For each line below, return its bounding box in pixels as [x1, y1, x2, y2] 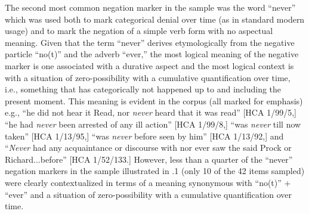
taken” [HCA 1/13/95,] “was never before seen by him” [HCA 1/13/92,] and [5, 129, 284, 142]
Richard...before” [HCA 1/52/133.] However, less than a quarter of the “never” [5, 153, 293, 165]
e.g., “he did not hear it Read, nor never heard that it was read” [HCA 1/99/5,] [5, 106, 296, 119]
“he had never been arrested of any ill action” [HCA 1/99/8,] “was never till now [5, 117, 301, 130]
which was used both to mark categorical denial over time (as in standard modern [5, 13, 305, 25]
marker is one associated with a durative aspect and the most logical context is [5, 59, 294, 72]
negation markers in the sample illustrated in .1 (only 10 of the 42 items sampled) [5, 165, 305, 177]
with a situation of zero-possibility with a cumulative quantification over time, [5, 71, 291, 83]
